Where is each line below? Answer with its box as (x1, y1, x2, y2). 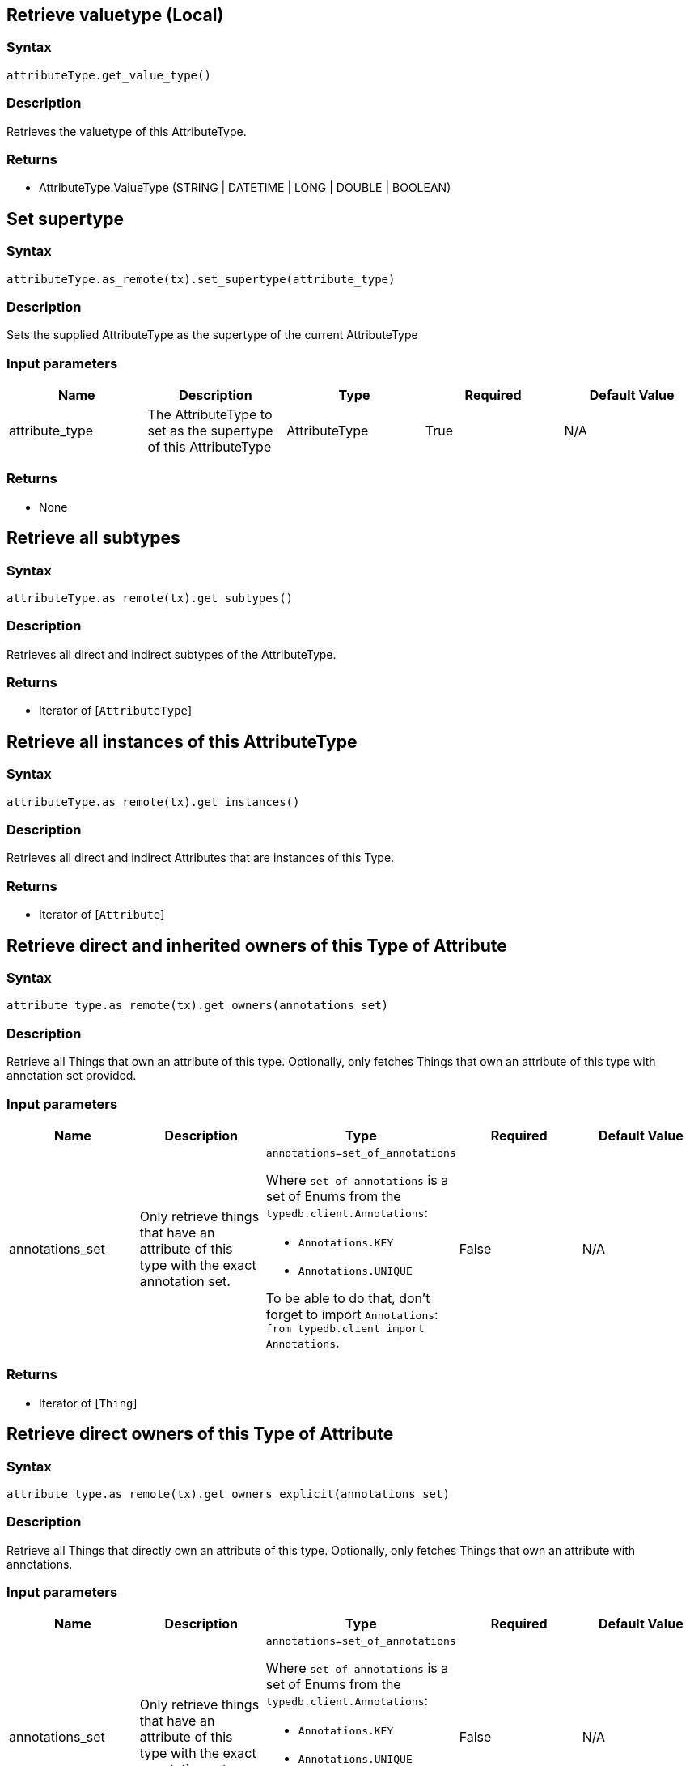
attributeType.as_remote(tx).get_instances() (6, 795, 300, 809)
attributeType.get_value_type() (6, 68, 211, 82)
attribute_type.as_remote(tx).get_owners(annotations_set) (6, 999, 389, 1012)
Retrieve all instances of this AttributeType (6, 731, 358, 752)
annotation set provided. (6, 1068, 137, 1083)
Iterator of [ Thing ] (39, 1395, 138, 1410)
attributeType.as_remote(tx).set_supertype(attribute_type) (6, 272, 396, 286)
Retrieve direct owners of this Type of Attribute (6, 1424, 394, 1445)
